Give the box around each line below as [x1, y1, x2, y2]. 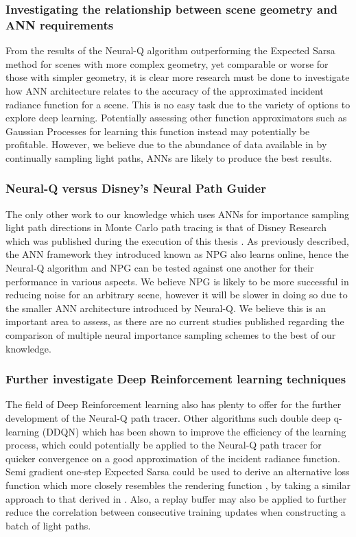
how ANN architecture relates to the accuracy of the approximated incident [5, 83, 324, 97]
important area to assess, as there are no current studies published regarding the [5, 314, 344, 329]
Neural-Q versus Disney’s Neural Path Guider [5, 180, 266, 197]
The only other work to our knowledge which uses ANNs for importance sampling [5, 206, 349, 221]
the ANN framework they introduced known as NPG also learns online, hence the [5, 247, 349, 261]
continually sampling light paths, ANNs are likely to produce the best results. [5, 150, 332, 165]
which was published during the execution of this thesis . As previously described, [5, 233, 349, 248]
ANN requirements [5, 16, 114, 33]
